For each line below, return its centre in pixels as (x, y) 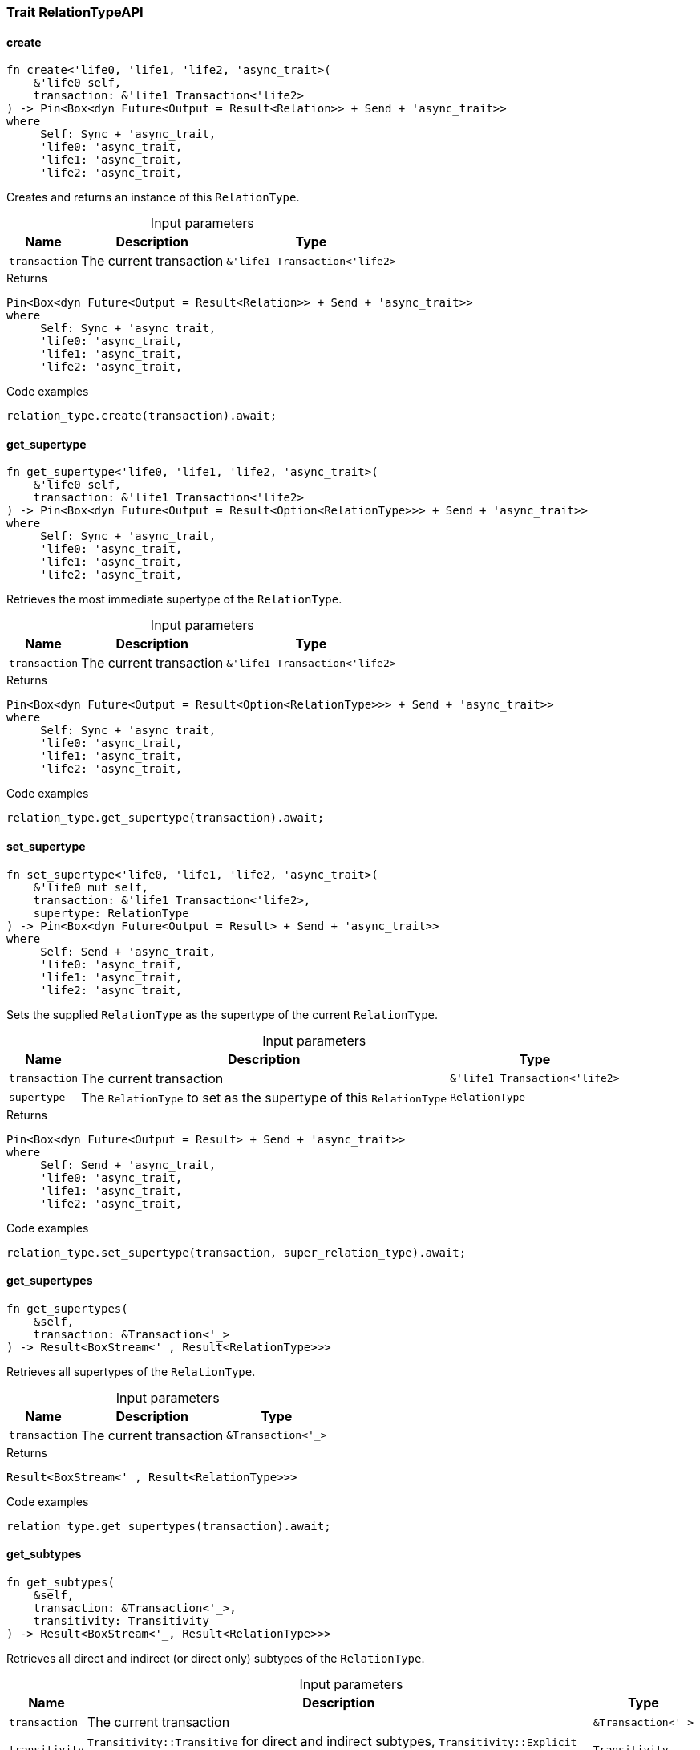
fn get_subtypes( (61, 1583)
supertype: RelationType (111, 913)
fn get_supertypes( (67, 1308)
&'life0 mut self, (91, 887)
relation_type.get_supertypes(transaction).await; (169, 1526)
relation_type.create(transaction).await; (142, 416)
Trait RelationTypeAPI (75, 12)
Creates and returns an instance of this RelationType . (153, 197)
